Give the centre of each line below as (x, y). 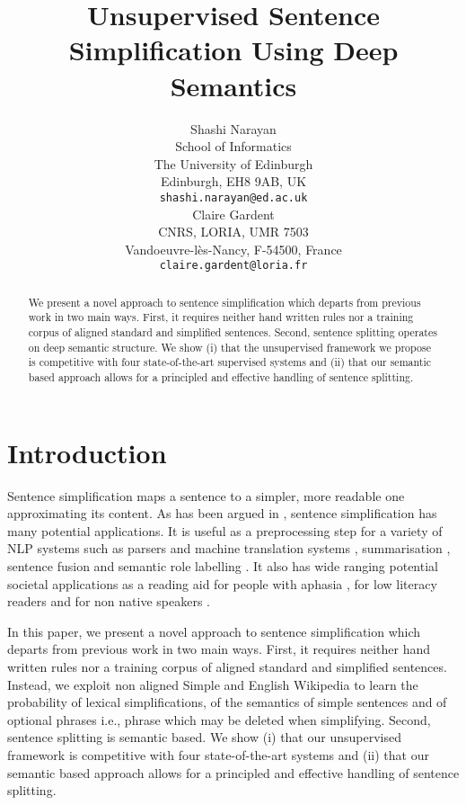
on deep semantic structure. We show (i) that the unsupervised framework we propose (229, 347)
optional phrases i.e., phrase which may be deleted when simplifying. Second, (219, 719)
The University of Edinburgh (233, 163)
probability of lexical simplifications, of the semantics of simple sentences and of (227, 702)
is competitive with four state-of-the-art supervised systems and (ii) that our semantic (229, 362)
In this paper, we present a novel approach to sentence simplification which (214, 631)
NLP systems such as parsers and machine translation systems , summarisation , (229, 548)
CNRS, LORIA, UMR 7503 (233, 232)
